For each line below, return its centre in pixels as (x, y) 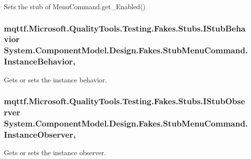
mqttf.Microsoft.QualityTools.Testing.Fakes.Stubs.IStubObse (125, 101)
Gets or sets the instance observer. (55, 152)
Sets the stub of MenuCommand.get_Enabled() (75, 6)
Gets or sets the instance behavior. (55, 79)
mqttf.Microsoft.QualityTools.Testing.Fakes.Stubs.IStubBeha (125, 28)
